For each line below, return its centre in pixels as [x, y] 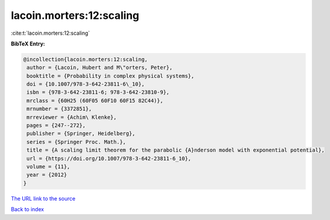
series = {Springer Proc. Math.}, [76, 142]
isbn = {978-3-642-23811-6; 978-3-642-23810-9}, [98, 92]
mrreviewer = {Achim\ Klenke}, [72, 117]
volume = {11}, [49, 167]
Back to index [27, 209]
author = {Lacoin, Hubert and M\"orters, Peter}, [100, 68]
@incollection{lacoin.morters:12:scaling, [85, 59]
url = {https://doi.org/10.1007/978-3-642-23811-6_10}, [109, 158]
